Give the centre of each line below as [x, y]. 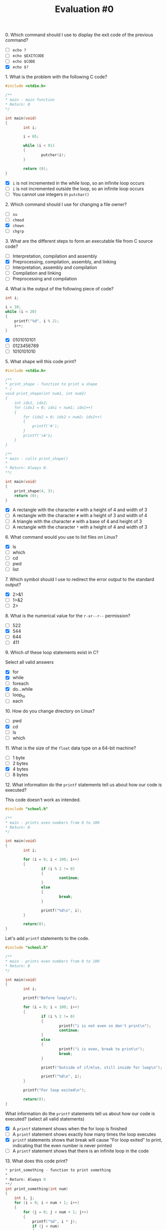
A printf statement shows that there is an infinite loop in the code [80, 1151]
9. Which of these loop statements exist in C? [52, 653]
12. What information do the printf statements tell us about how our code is [83, 785]
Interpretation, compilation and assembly [55, 256]
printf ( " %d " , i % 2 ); [37, 321]
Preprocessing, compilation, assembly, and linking [64, 262]
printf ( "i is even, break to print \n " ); [102, 1049]
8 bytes [20, 775]
